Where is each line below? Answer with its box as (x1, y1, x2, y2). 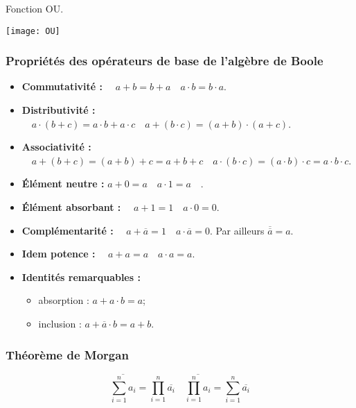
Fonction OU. (6, 1, 64, 15)
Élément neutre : (21, 176, 105, 191)
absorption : (38, 293, 89, 307)
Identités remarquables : (21, 269, 141, 284)
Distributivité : (21, 103, 96, 117)
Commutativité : (21, 79, 103, 94)
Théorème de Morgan (6, 346, 129, 363)
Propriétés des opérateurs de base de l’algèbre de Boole (6, 52, 323, 69)
